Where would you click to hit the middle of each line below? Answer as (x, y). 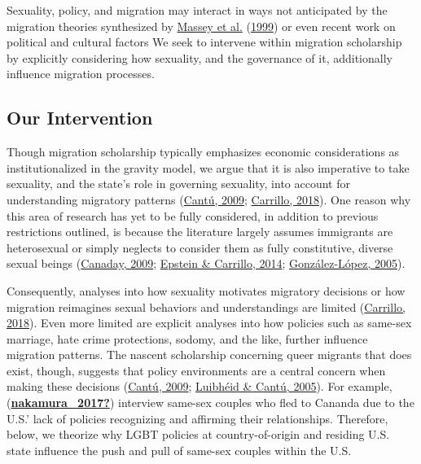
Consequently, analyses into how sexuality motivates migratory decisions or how (206, 290)
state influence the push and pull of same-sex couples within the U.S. (179, 450)
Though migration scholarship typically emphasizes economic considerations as (203, 152)
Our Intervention (80, 118)
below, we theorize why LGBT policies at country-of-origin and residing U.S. (198, 434)
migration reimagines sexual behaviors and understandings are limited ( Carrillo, (206, 306)
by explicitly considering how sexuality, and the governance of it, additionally (200, 57)
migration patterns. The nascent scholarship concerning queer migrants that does (209, 355)
